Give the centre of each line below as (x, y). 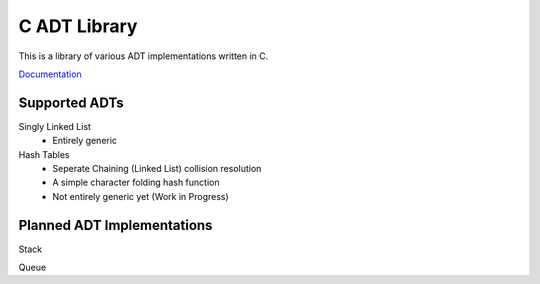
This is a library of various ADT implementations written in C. (143, 56)
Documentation (50, 74)
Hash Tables (44, 154)
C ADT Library (78, 26)
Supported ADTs (71, 102)
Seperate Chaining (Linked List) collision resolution (157, 169)
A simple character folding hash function (136, 182)
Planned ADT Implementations (115, 225)
